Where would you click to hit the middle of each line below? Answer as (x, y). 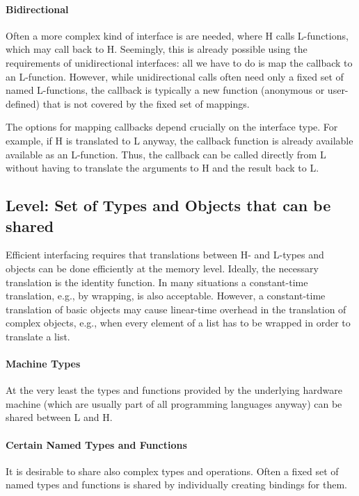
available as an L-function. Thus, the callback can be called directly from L (166, 154)
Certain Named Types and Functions (96, 444)
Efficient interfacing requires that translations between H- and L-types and (165, 255)
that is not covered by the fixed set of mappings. (146, 103)
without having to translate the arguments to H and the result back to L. (162, 168)
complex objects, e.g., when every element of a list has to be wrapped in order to (178, 323)
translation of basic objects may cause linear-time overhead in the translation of (176, 309)
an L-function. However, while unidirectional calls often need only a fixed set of (175, 76)
